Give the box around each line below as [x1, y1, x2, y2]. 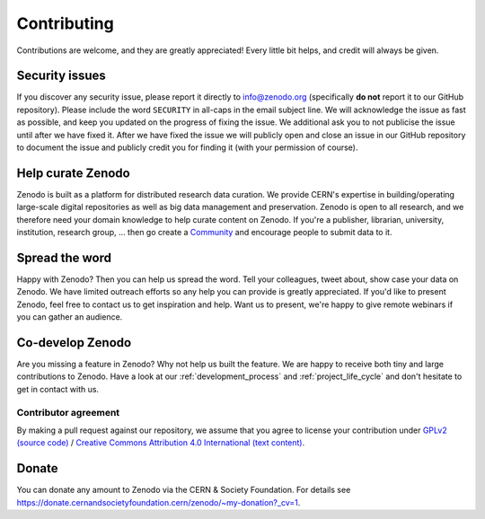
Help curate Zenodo [16, 165, 130, 180]
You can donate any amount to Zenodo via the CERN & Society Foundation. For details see [16, 485, 351, 496]
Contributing [16, 13, 114, 33]
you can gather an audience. [16, 312, 123, 322]
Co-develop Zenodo [16, 335, 132, 350]
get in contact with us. [16, 383, 99, 394]
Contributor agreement [16, 406, 120, 418]
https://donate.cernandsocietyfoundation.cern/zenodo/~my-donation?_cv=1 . [16, 497, 301, 507]
